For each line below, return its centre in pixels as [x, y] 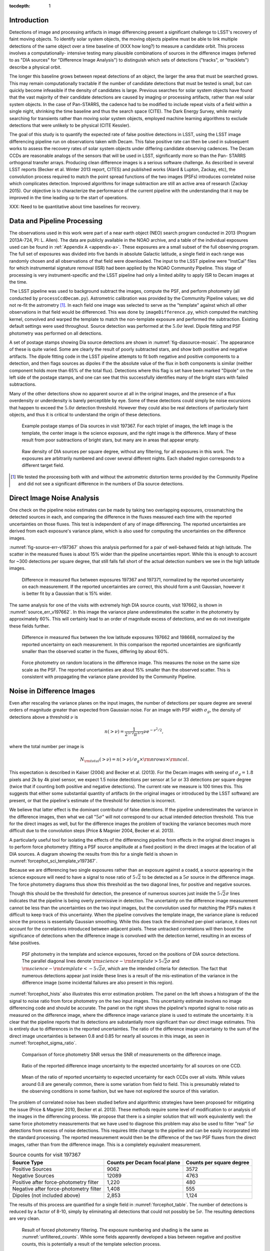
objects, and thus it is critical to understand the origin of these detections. [85, 414]
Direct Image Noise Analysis [54, 498]
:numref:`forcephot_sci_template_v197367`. [53, 861]
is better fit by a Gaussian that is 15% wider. [67, 593]
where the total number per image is [47, 746]
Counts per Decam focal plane [143, 1162]
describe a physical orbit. [35, 67]
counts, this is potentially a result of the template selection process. [91, 1244]
